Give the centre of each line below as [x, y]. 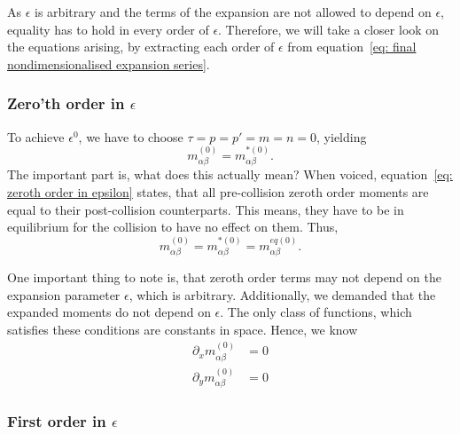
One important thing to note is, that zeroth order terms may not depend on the [224, 277]
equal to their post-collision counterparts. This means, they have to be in [206, 209]
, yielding [342, 136]
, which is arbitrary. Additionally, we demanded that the [282, 294]
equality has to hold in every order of [108, 29]
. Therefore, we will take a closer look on [329, 29]
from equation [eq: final [352, 47]
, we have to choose [131, 136]
